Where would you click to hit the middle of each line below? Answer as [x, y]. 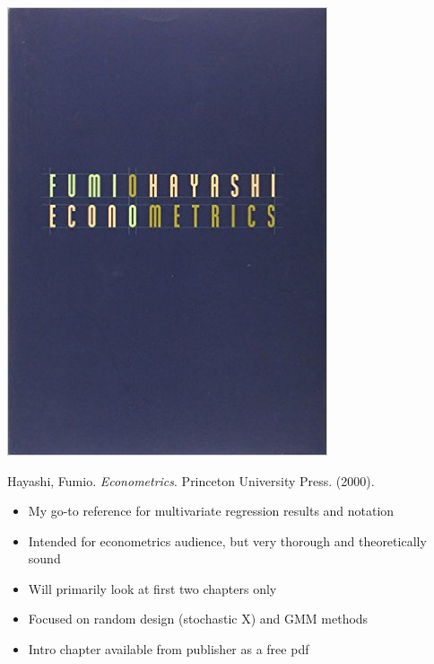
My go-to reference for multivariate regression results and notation [211, 511]
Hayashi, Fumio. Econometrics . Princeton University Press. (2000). [191, 480]
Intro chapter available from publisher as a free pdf [169, 649]
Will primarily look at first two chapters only [152, 588]
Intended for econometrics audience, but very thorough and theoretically [227, 540]
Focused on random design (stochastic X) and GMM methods [198, 619]
